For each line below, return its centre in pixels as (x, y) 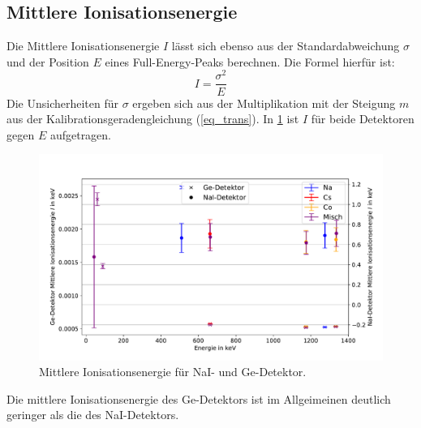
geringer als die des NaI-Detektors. (93, 415)
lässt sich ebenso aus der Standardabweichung (286, 46)
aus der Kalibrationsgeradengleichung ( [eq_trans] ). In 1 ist (153, 119)
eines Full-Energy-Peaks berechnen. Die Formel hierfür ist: (250, 61)
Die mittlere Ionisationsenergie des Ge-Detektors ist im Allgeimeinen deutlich (199, 398)
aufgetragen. (81, 134)
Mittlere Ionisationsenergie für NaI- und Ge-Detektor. (173, 372)
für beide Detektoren (363, 119)
